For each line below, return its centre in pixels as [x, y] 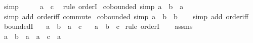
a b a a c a [32, 36]
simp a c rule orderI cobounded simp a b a [94, 6]
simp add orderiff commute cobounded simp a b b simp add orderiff [126, 16]
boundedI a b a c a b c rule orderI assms [98, 26]
